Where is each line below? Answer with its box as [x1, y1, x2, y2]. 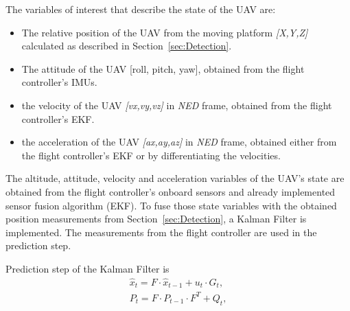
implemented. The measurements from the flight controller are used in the [5, 224, 317, 239]
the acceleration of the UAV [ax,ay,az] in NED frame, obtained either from [21, 135, 337, 149]
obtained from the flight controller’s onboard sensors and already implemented [5, 184, 336, 198]
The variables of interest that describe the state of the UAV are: [5, 2, 276, 16]
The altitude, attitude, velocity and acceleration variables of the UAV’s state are [5, 171, 345, 185]
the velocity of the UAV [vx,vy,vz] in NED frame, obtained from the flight [21, 97, 332, 112]
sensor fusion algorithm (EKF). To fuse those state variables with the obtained [5, 198, 337, 212]
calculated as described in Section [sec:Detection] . [21, 38, 232, 53]
